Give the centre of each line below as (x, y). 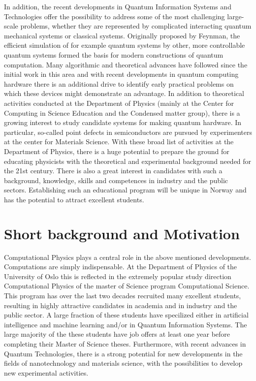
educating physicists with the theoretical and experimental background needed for (128, 161)
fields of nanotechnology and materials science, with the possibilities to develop (123, 363)
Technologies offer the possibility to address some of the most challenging (114, 16)
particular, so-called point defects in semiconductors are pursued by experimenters (128, 132)
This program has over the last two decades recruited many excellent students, (123, 295)
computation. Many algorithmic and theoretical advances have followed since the (126, 64)
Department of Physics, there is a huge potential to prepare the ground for (117, 151)
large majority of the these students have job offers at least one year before (117, 334)
